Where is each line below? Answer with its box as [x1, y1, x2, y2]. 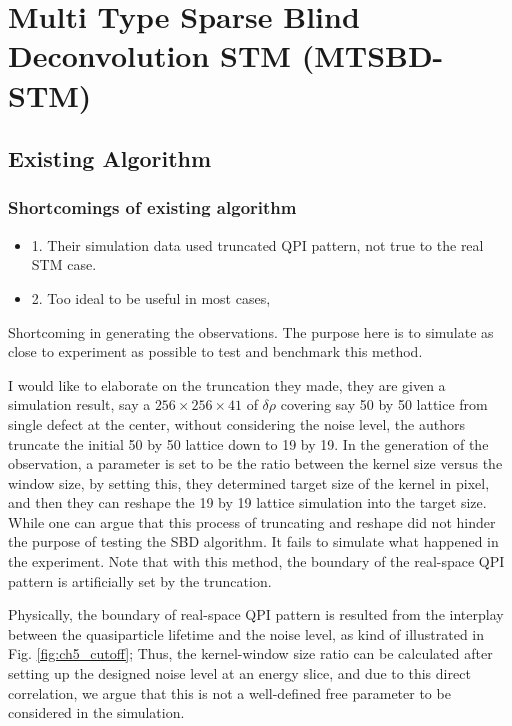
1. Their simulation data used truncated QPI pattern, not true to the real [31, 234, 484, 255]
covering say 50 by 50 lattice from [280, 394, 488, 415]
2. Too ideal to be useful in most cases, [31, 287, 271, 308]
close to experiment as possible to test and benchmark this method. [8, 341, 423, 362]
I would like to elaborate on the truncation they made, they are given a [8, 374, 446, 395]
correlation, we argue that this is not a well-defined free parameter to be [8, 682, 451, 703]
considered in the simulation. [8, 702, 185, 723]
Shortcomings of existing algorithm [8, 195, 297, 220]
